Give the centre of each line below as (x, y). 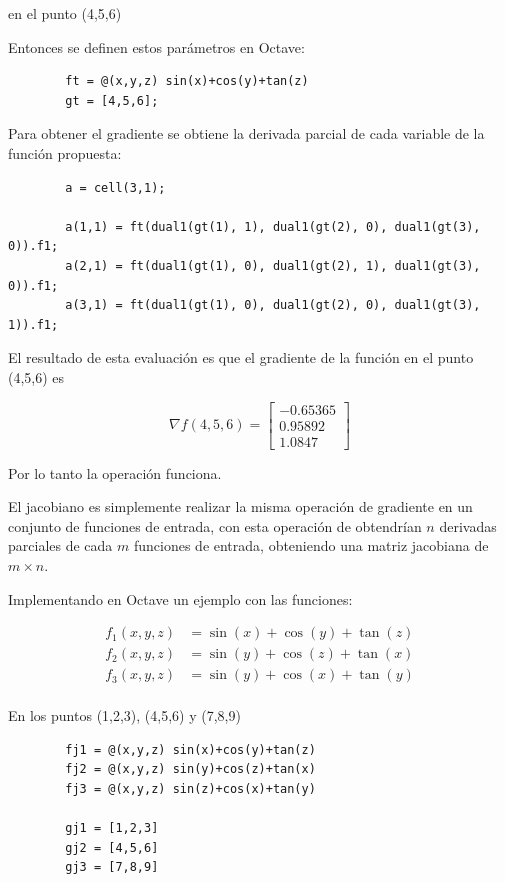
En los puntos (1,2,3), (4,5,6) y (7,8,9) (124, 715)
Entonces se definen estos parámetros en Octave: (156, 46)
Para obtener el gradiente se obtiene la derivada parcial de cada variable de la (246, 133)
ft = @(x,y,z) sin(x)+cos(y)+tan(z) (187, 81)
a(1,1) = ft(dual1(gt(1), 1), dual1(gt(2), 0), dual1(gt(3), (273, 226)
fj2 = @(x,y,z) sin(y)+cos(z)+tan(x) (190, 769)
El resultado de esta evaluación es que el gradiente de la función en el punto (241, 357)
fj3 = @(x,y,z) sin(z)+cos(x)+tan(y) (190, 789)
